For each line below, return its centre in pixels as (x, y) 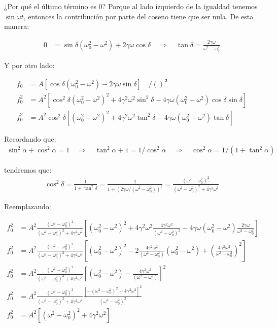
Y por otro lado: (29, 65)
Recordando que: (30, 138)
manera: (17, 26)
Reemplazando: (28, 206)
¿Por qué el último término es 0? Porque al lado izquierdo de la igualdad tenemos (131, 6)
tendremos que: (28, 169)
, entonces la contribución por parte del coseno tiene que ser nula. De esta (138, 16)
